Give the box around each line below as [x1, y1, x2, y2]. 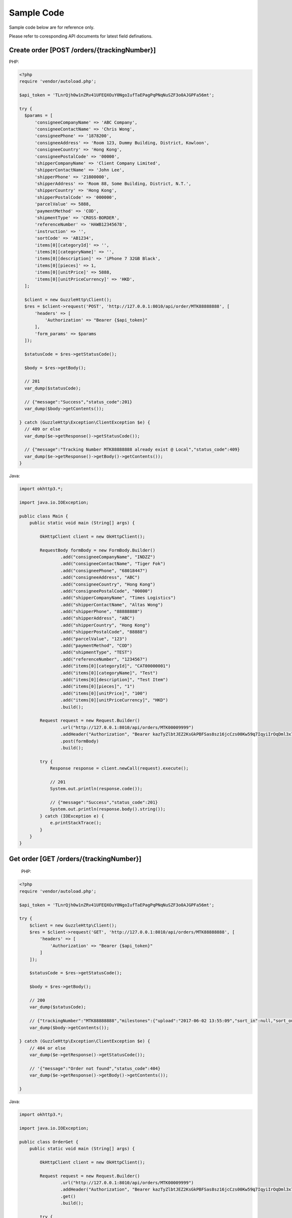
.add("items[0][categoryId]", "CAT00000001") [60, 663, 171, 669]
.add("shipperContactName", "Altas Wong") [60, 602, 163, 608]
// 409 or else [24, 426, 61, 432]
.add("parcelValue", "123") [60, 636, 128, 642]
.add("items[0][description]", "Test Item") [60, 677, 168, 682]
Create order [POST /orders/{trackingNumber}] [9, 46, 156, 54]
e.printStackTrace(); [50, 820, 102, 826]
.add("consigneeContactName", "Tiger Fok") [60, 561, 166, 567]
